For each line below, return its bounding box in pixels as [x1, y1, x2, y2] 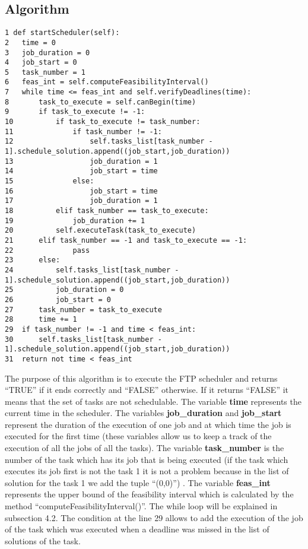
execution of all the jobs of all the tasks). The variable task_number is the [5, 442, 284, 454]
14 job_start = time [5, 167, 158, 176]
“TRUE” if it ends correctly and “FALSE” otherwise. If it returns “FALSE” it [5, 383, 288, 396]
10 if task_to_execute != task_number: [5, 118, 201, 126]
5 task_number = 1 [5, 68, 86, 77]
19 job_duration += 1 [5, 216, 145, 225]
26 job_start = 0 [5, 295, 111, 304]
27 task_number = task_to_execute [5, 305, 162, 314]
